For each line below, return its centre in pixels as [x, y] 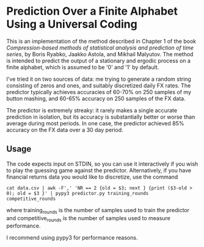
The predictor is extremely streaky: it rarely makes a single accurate [92, 110]
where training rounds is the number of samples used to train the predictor [98, 211]
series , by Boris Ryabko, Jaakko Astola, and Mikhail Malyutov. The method [100, 54]
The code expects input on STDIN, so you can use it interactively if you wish [102, 164]
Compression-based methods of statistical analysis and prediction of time [100, 48]
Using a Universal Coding [72, 24]
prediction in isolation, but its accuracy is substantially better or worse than [101, 117]
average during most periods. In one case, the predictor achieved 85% [95, 123]
